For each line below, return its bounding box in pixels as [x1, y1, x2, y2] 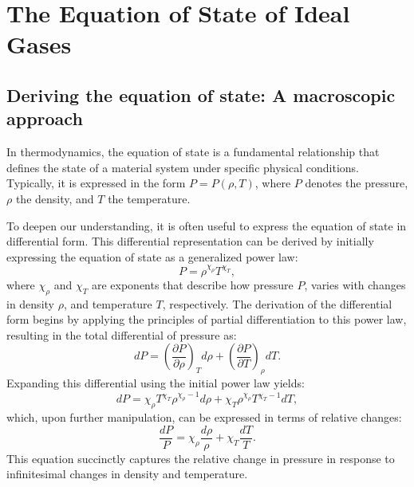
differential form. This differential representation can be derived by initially [6, 233, 374, 249]
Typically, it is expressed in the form [6, 175, 186, 191]
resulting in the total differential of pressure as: [6, 326, 237, 343]
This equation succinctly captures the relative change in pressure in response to [6, 450, 395, 466]
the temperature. [108, 190, 191, 206]
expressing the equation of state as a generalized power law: [6, 248, 298, 265]
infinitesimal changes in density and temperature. [6, 465, 248, 482]
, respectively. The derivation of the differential [162, 295, 392, 312]
